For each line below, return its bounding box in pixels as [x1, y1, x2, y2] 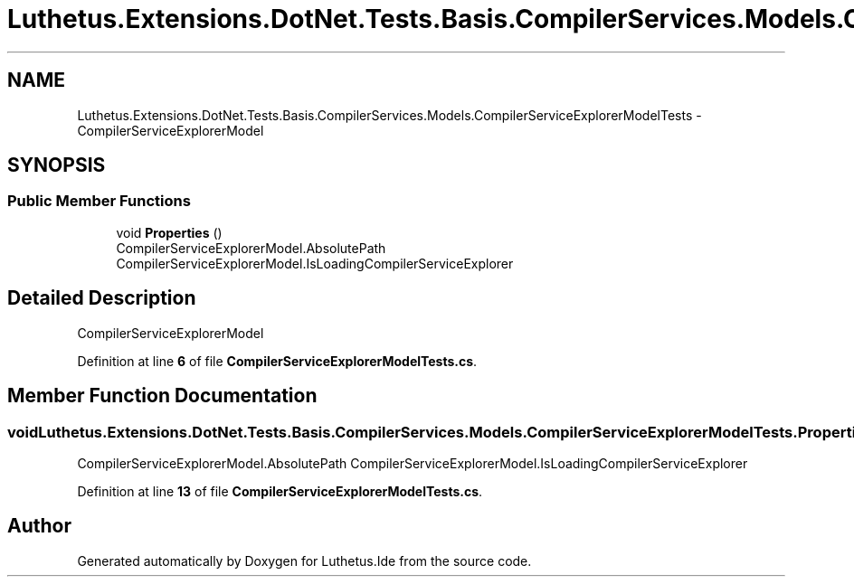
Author [7, 514, 71, 538]
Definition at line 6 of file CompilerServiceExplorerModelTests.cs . [77, 353, 478, 369]
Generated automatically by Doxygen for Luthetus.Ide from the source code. [77, 552, 532, 569]
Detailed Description [7, 287, 196, 310]
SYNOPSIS [7, 154, 106, 177]
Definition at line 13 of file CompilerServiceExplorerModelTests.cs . [77, 483, 483, 499]
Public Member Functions [7, 192, 191, 211]
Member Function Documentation [7, 384, 318, 408]
